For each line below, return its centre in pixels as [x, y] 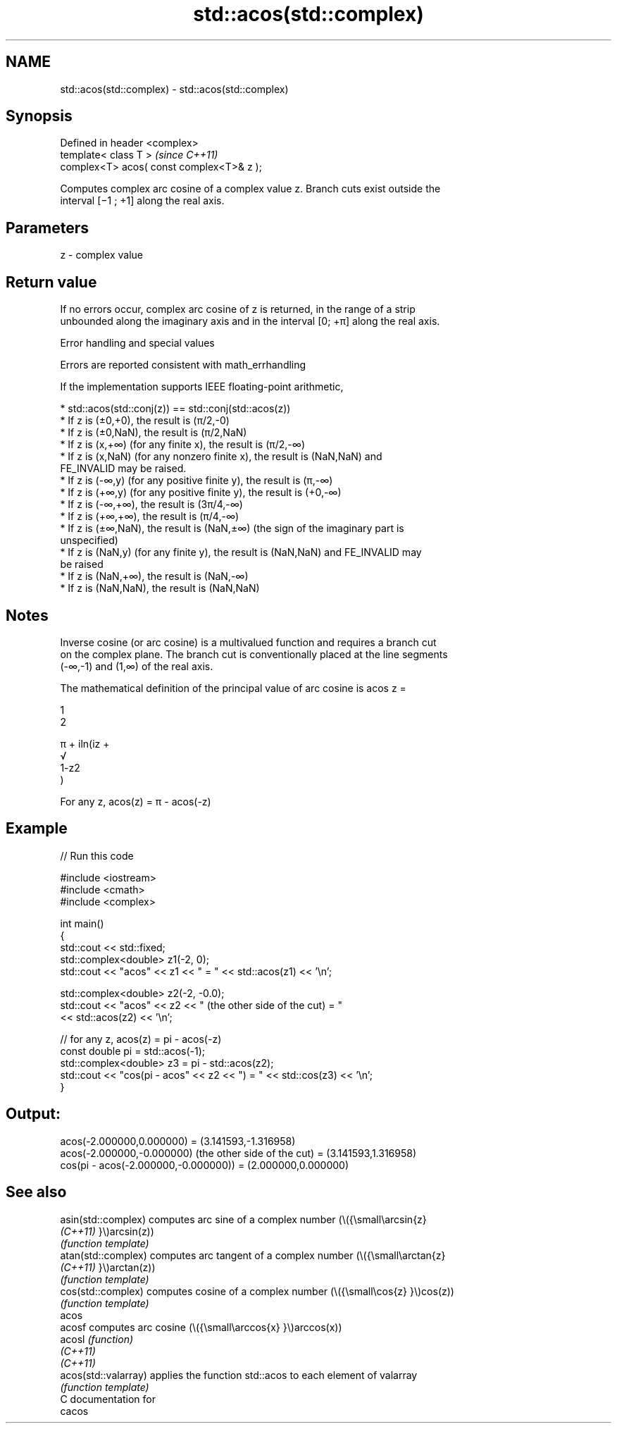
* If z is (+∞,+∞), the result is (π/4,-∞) [150, 516]
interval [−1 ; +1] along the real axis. [142, 201]
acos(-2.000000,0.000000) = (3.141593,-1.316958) [178, 1141]
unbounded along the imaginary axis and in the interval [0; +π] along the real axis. [250, 321]
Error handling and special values [137, 343]
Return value [51, 282]
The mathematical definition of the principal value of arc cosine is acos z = [233, 688]
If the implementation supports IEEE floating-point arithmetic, [202, 387]
